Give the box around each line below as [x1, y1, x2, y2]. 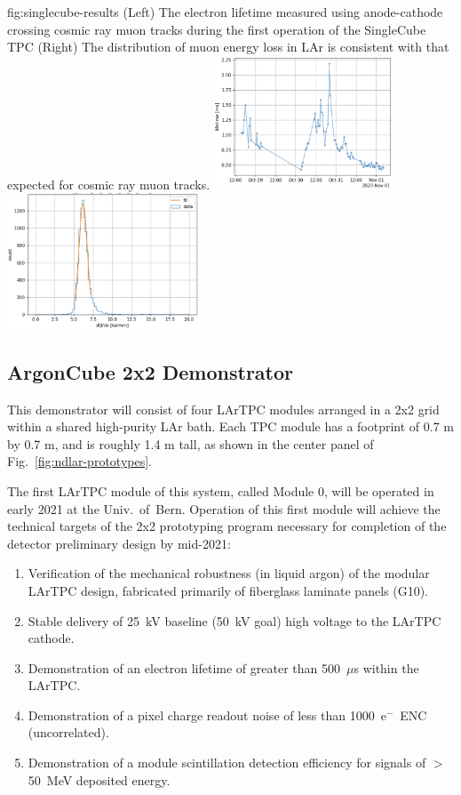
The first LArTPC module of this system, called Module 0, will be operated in [7, 481, 434, 500]
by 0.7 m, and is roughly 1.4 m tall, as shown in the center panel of [7, 434, 374, 453]
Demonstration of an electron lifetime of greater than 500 [28, 658, 340, 677]
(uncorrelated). [28, 723, 109, 742]
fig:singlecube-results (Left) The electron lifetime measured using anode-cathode [7, 3, 443, 20]
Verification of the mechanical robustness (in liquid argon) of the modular [28, 564, 430, 582]
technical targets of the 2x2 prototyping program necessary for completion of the [7, 517, 447, 535]
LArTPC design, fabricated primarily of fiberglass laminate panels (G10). [28, 581, 428, 599]
